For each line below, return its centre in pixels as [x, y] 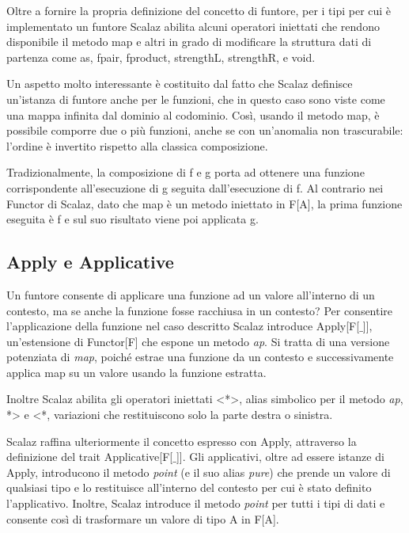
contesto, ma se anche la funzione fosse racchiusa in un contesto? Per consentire [200, 310]
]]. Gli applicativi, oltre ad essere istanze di [280, 457]
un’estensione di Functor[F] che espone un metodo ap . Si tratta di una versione [198, 341]
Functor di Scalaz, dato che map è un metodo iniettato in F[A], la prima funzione [204, 203]
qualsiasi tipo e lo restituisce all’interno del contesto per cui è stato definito [189, 487]
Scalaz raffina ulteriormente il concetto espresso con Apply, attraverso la [182, 441]
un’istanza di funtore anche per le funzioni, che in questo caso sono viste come [196, 99]
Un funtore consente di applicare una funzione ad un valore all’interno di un [191, 294]
